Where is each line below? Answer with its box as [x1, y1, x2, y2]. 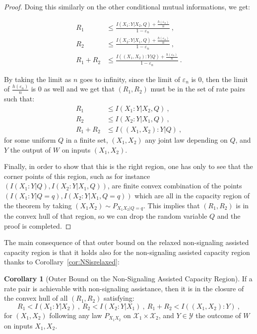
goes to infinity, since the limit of [79, 74, 180, 84]
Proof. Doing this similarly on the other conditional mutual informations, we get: [4, 1, 250, 11]
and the [217, 211, 241, 221]
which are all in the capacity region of [134, 190, 250, 200]
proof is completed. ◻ [4, 220, 71, 231]
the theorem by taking [4, 200, 72, 210]
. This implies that [143, 200, 200, 210]
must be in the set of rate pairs [150, 83, 245, 94]
